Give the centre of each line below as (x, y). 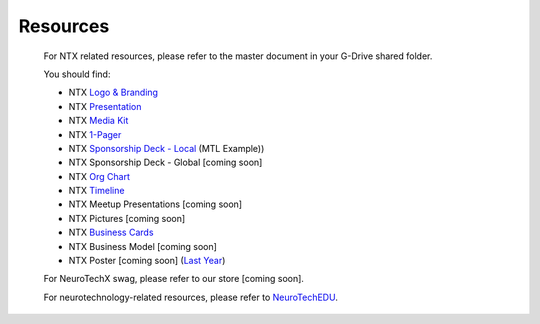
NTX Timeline (96, 191)
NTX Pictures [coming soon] (127, 218)
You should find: (77, 74)
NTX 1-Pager (95, 134)
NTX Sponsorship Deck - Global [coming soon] (165, 162)
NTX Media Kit (98, 121)
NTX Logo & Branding (113, 92)
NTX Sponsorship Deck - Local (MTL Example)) (166, 148)
